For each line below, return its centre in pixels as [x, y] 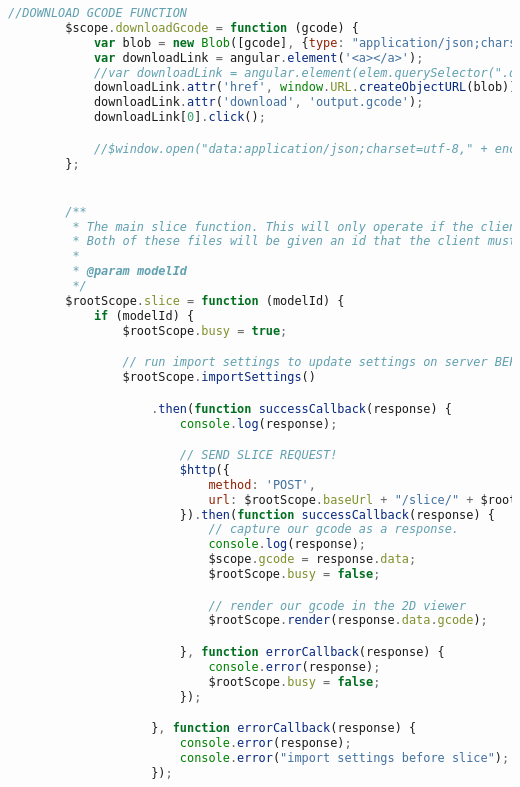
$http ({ [204, 469]
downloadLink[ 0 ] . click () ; [179, 117]
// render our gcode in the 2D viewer [337, 605]
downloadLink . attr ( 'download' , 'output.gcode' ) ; [258, 102]
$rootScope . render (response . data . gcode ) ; [348, 620]
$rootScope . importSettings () [219, 377]
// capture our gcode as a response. [334, 529]
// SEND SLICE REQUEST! [258, 455]
